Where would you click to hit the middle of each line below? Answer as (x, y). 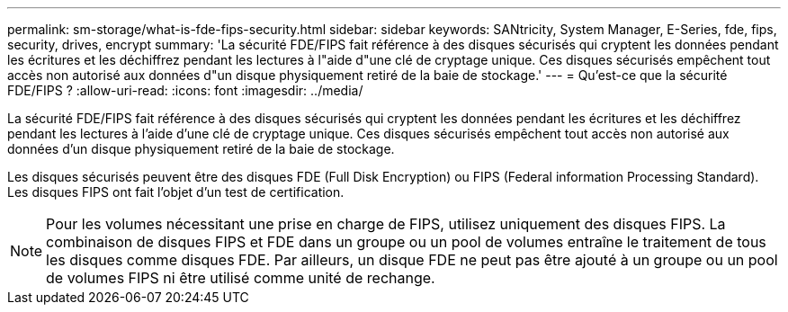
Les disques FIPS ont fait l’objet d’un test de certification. (176, 192)
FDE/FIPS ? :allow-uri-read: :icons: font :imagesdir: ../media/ (185, 90)
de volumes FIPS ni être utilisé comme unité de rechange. (241, 278)
